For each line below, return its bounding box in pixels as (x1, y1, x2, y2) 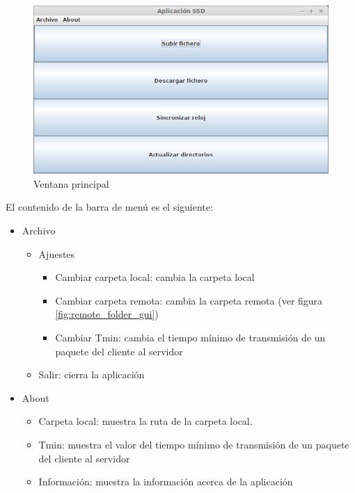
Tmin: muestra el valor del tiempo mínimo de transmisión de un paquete (38, 437, 349, 451)
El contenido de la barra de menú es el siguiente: (6, 200, 213, 214)
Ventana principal (33, 176, 109, 191)
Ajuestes (38, 246, 75, 261)
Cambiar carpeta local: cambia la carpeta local (55, 270, 255, 284)
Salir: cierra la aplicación (38, 367, 145, 382)
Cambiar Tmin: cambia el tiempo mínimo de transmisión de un (55, 330, 326, 345)
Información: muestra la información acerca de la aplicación (38, 474, 293, 489)
